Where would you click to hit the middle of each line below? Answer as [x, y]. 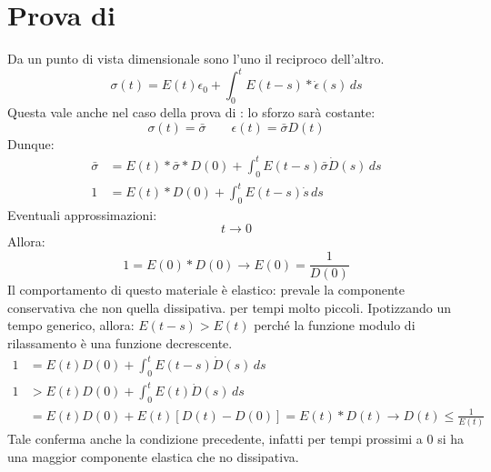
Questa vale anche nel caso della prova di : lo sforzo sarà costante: [191, 112]
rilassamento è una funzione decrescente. [120, 342]
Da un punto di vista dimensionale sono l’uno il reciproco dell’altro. [196, 59]
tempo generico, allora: [71, 325]
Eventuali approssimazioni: [82, 214]
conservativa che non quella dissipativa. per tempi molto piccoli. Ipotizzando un [229, 307]
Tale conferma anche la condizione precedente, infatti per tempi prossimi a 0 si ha [236, 438]
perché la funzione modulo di [335, 325]
